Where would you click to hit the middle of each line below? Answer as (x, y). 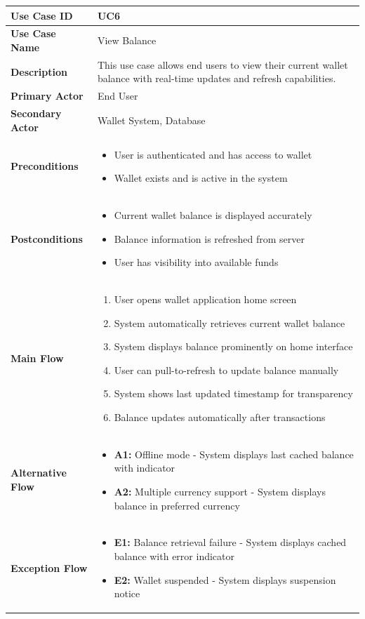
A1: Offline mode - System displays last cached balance (234, 454)
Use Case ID (42, 15)
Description (39, 71)
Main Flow (37, 358)
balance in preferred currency (177, 505)
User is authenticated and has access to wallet (213, 154)
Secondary (36, 113)
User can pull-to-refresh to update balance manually (226, 370)
